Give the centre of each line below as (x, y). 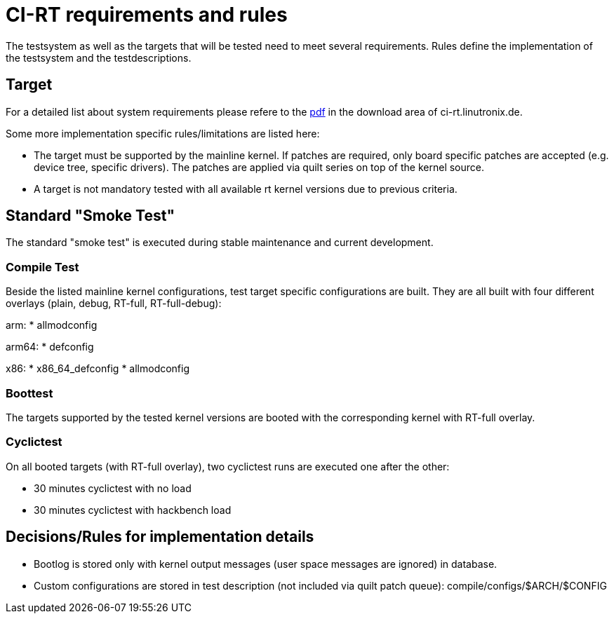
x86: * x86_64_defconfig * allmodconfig (98, 369)
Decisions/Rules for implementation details (160, 537)
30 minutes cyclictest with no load (113, 488)
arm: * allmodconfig (52, 325)
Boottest (29, 393)
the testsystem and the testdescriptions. (99, 57)
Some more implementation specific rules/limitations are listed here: (163, 133)
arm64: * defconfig (50, 347)
